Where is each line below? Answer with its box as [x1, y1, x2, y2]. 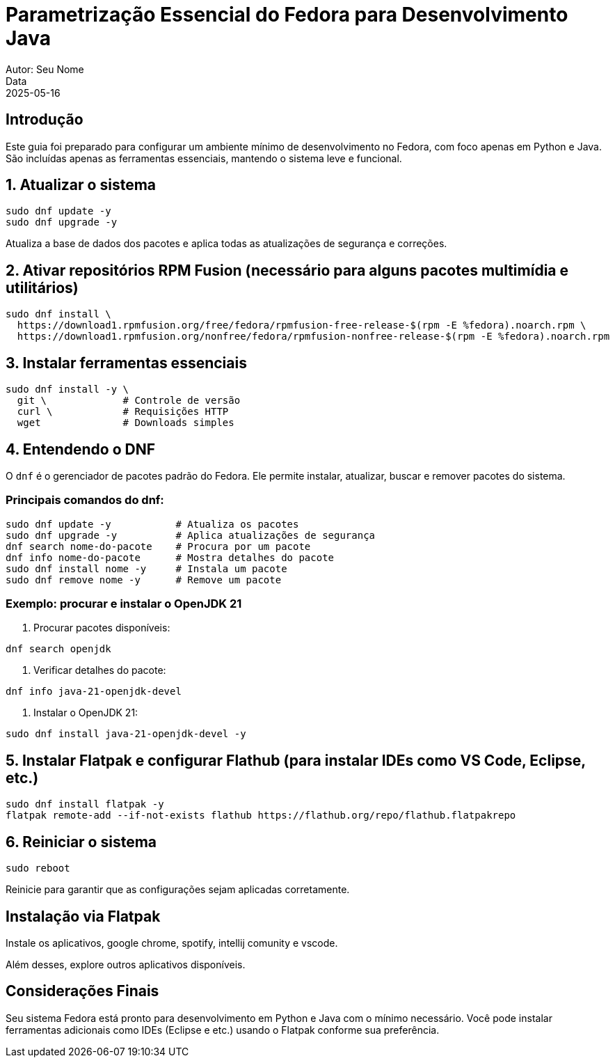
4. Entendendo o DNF [6, 440, 155, 458]
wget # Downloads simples [17, 417, 234, 429]
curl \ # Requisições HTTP [17, 406, 229, 418]
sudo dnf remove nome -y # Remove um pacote [6, 574, 282, 585]
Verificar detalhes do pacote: [33, 664, 166, 677]
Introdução [6, 111, 83, 129]
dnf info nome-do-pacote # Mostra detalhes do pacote [6, 551, 335, 563]
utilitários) [6, 278, 79, 297]
